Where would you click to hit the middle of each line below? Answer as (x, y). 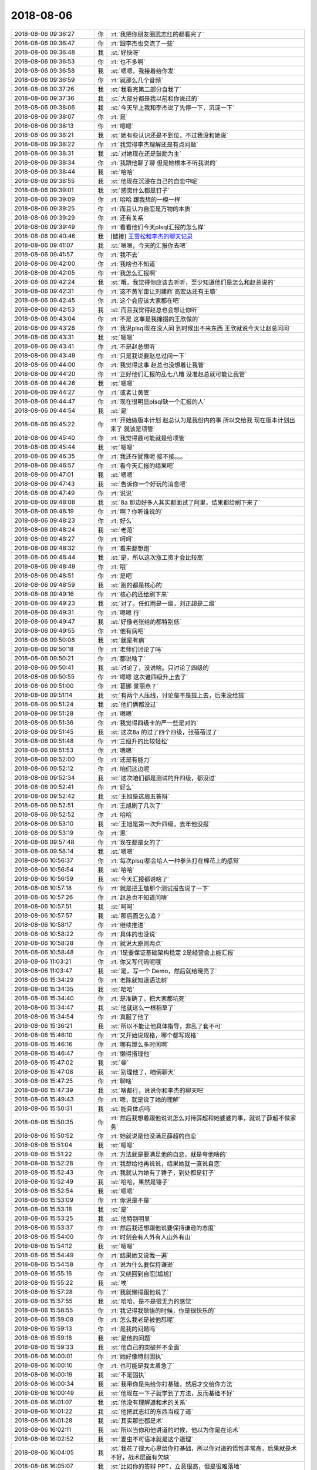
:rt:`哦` (119, 566)
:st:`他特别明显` (131, 1218)
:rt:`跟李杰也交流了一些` (143, 43)
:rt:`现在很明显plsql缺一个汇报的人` (158, 402)
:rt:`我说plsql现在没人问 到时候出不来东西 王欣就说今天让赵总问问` (200, 328)
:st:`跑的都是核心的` (137, 585)
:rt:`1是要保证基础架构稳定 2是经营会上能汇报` (173, 953)
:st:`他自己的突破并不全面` (146, 1347)
